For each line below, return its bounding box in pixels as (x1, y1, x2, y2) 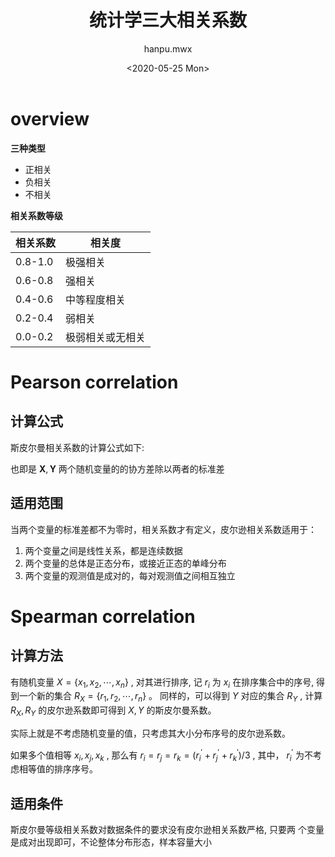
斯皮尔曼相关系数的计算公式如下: (10, 441, 145, 453)
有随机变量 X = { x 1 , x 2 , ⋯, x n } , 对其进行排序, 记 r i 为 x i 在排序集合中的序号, (10, 676, 315, 690)
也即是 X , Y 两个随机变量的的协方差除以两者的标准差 (10, 462, 225, 475)
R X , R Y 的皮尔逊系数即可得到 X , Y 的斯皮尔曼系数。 (10, 704, 217, 718)
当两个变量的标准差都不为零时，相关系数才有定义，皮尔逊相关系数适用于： (10, 523, 317, 535)
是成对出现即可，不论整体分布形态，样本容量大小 (10, 836, 212, 848)
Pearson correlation (10, 371, 179, 393)
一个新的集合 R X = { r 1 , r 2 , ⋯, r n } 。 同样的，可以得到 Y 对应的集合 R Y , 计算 (18, 690, 323, 705)
